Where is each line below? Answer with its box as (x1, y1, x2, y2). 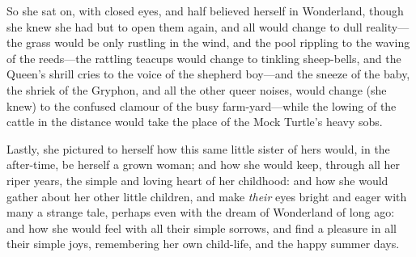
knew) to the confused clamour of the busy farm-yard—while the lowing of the (6, 97, 397, 114)
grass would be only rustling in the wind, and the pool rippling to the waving (26, 34, 410, 51)
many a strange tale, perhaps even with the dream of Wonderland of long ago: (6, 204, 395, 221)
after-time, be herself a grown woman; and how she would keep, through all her (6, 156, 401, 173)
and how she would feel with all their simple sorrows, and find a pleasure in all (6, 219, 397, 236)
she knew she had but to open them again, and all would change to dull (6, 18, 363, 35)
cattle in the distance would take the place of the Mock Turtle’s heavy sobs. (6, 113, 383, 130)
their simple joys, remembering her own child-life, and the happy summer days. (6, 235, 400, 252)
